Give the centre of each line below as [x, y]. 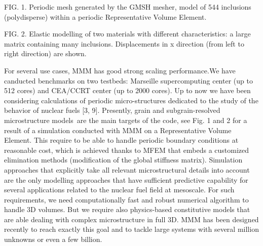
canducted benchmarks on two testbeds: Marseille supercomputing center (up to [128, 80]
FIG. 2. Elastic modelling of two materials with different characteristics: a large [127, 34]
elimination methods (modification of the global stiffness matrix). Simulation [123, 160]
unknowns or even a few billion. [53, 239]
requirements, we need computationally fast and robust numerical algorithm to [126, 199]
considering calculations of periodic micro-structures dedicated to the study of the [131, 100]
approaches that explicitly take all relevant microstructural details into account [127, 169]
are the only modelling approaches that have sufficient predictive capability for [126, 179]
